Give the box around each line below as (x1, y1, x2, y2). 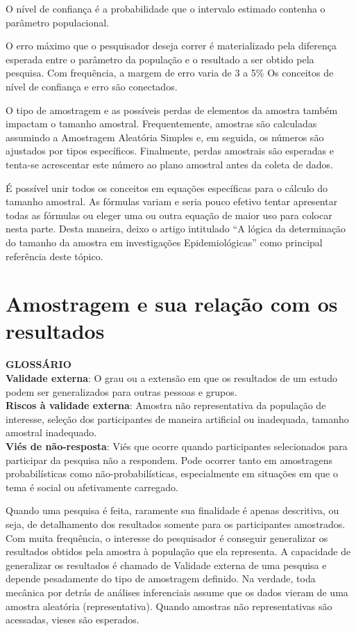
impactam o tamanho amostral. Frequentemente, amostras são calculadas (6, 116, 317, 131)
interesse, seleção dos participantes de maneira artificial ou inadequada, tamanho (6, 411, 349, 426)
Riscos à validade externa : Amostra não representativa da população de (6, 398, 326, 413)
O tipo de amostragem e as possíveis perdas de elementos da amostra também (6, 102, 338, 117)
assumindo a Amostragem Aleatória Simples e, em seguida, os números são (6, 129, 324, 144)
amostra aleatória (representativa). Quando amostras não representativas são (6, 598, 332, 613)
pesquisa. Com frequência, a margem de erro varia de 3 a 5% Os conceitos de (6, 65, 334, 80)
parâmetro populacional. (6, 15, 110, 29)
